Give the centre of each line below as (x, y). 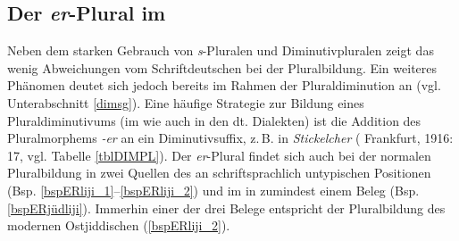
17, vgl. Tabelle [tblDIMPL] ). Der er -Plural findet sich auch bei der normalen (219, 155)
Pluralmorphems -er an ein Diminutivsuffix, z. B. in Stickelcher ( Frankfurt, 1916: (230, 138)
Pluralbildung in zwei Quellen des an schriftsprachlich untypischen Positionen (219, 173)
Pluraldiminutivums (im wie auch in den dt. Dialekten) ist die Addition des (214, 120)
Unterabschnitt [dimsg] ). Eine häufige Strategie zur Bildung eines (186, 102)
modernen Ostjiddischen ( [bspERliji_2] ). (119, 225)
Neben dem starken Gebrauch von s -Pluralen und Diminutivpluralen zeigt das (221, 50)
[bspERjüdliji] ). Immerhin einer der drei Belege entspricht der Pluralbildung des (226, 208)
